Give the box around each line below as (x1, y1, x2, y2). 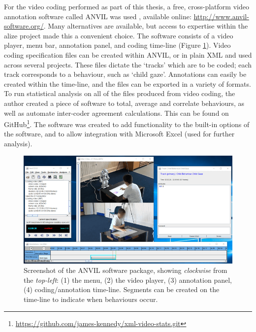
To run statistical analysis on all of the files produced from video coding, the (4, 88, 235, 99)
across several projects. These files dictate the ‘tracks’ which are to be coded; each (4, 59, 252, 69)
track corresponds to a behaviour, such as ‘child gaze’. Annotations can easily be (4, 69, 247, 79)
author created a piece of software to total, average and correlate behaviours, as (4, 98, 245, 108)
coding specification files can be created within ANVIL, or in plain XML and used (4, 49, 252, 60)
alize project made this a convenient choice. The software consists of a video (4, 30, 233, 40)
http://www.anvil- (193, 11, 249, 21)
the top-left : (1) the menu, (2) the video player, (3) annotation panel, (24, 274, 232, 285)
